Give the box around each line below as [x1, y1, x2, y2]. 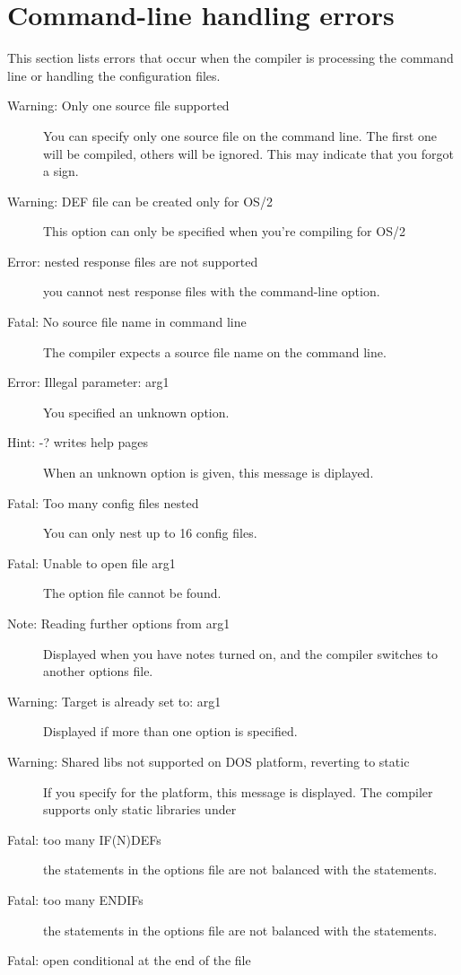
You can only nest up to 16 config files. [43, 523, 257, 542]
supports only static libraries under [43, 800, 237, 819]
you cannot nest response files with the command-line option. [43, 282, 380, 301]
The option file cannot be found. [43, 584, 222, 602]
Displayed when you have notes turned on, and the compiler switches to [43, 644, 439, 663]
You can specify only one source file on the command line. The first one [43, 126, 437, 145]
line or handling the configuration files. [7, 66, 221, 84]
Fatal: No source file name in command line [7, 312, 247, 331]
